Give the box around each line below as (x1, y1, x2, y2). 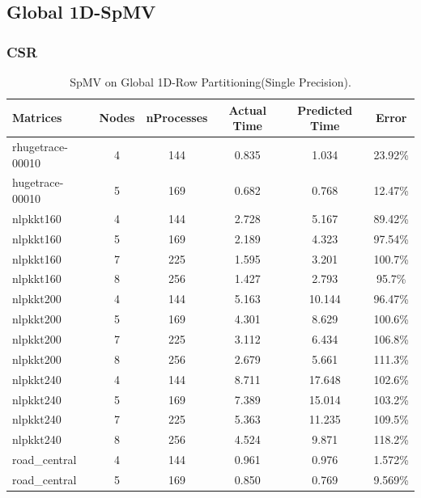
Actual (228, 101, 266, 118)
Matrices (12, 109, 62, 126)
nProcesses (146, 109, 208, 126)
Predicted (297, 101, 353, 118)
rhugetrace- (12, 138, 68, 155)
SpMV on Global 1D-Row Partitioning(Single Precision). (70, 74, 351, 90)
